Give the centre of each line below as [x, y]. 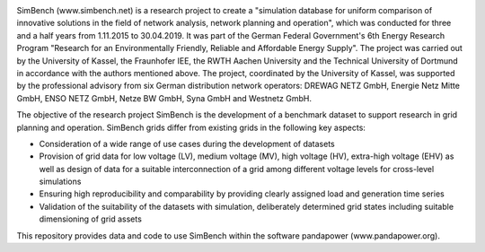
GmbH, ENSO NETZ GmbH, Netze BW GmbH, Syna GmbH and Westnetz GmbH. [164, 98]
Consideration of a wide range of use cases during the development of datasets [187, 143]
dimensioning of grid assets [91, 219]
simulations [60, 182]
